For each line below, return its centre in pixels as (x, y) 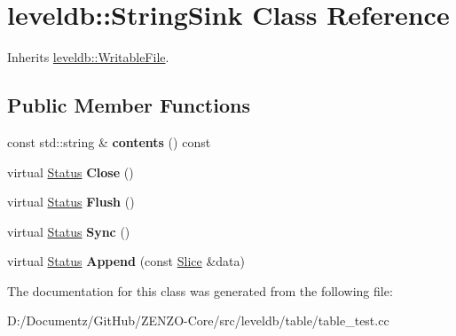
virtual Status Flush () (71, 202)
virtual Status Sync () (69, 231)
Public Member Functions (129, 105)
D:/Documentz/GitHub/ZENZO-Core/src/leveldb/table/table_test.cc (198, 320)
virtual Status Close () (71, 172)
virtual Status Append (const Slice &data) (126, 261)
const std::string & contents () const (109, 141)
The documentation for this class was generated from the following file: (200, 290)
